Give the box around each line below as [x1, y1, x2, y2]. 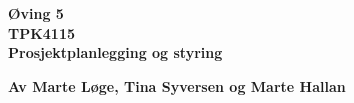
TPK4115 [8, 22, 76, 43]
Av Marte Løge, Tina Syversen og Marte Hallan [8, 75, 346, 96]
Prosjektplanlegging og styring [8, 42, 223, 63]
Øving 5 [8, 3, 64, 23]
